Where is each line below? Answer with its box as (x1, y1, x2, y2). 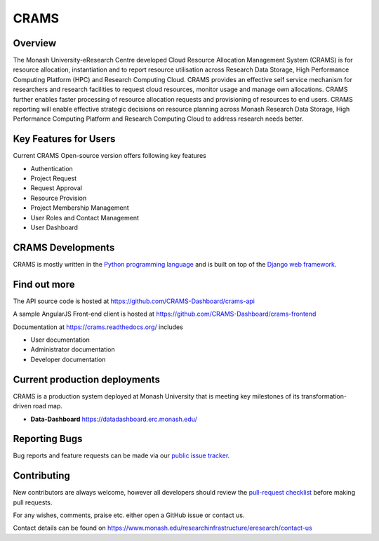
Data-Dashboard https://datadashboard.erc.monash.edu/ (30, 415, 198, 423)
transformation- (300, 392, 347, 400)
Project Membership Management (30, 203, 129, 212)
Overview (13, 37, 57, 49)
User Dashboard (30, 223, 79, 232)
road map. (32, 402, 63, 410)
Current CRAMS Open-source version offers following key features (13, 152, 206, 160)
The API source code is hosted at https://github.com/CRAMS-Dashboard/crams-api (13, 297, 255, 305)
